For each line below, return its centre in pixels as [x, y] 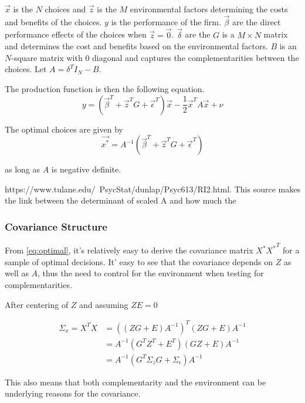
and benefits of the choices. [53, 21]
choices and [65, 9]
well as [17, 273]
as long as [23, 169]
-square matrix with [47, 57]
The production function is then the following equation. [105, 89]
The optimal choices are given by [64, 129]
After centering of [37, 304]
